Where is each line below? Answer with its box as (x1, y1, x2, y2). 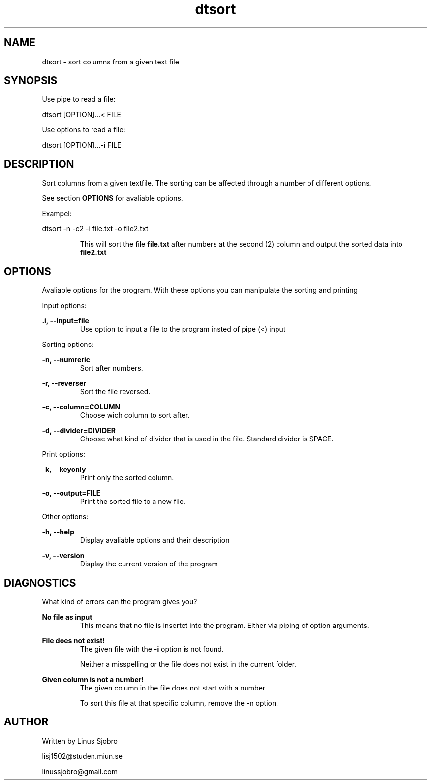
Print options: (42, 450, 85, 459)
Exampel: (42, 209, 72, 218)
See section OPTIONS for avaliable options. (42, 194, 183, 203)
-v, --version (42, 551, 85, 560)
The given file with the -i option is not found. (80, 644, 224, 653)
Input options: (42, 301, 87, 310)
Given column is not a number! (42, 675, 144, 684)
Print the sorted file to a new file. (80, 497, 186, 506)
